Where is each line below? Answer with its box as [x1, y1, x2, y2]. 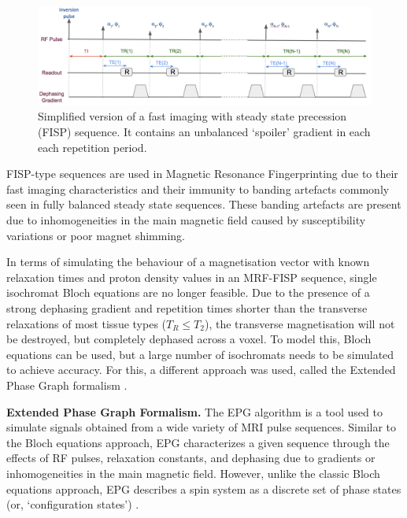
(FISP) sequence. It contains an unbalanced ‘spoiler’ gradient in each [38, 124, 371, 140]
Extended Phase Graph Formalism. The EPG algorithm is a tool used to [6, 403, 383, 420]
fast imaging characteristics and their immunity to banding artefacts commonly [6, 180, 390, 197]
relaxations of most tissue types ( [6, 315, 167, 331]
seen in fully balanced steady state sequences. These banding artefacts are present [6, 196, 401, 213]
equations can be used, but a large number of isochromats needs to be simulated [6, 346, 394, 362]
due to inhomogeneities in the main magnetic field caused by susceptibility [6, 212, 366, 228]
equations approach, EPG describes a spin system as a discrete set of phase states [6, 480, 401, 497]
